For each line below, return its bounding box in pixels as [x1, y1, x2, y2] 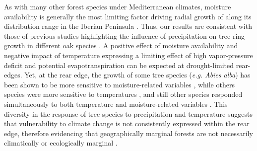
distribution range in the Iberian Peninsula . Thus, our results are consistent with [4, 21, 252, 31]
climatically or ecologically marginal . [4, 138, 118, 148]
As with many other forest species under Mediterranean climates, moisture [4, 1, 231, 11]
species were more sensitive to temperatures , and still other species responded [4, 89, 243, 99]
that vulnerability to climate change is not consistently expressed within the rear [4, 118, 250, 129]
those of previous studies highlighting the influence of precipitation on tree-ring [4, 30, 245, 41]
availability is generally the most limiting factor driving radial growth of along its [4, 11, 252, 21]
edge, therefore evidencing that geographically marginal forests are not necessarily [4, 128, 253, 138]
